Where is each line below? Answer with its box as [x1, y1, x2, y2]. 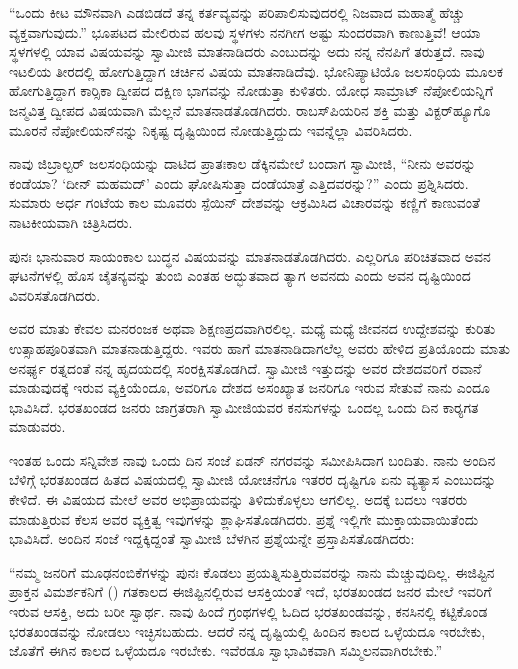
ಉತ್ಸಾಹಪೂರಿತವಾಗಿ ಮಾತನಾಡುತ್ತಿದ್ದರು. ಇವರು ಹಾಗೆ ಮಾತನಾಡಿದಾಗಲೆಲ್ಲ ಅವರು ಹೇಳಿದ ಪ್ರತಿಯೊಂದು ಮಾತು [9, 337, 511, 358]
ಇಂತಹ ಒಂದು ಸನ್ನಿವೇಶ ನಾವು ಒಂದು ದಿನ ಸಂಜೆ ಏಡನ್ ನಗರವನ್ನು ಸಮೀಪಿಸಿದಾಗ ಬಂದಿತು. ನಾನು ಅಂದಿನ [9, 449, 496, 470]
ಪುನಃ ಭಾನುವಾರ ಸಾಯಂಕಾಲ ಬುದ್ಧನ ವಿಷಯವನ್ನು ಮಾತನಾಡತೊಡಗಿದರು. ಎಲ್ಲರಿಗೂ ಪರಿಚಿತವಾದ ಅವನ [9, 245, 491, 266]
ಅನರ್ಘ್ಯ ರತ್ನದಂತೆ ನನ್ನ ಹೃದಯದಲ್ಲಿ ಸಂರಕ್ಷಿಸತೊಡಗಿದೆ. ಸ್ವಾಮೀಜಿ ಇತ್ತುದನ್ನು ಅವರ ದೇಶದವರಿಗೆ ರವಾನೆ [9, 357, 482, 378]
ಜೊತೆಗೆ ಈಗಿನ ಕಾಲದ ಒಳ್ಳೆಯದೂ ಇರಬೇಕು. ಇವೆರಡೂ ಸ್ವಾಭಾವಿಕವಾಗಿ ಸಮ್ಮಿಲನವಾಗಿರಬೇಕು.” [9, 640, 443, 661]
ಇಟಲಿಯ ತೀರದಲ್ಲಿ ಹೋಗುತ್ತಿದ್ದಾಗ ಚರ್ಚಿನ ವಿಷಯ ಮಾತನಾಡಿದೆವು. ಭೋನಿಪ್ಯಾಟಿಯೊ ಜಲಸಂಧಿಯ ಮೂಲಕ [9, 60, 504, 81]
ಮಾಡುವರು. [9, 416, 66, 437]
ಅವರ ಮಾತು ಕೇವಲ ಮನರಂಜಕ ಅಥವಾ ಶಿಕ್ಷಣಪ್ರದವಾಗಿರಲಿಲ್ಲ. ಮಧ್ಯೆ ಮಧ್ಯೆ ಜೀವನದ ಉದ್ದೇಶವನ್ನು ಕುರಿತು [9, 318, 496, 339]
